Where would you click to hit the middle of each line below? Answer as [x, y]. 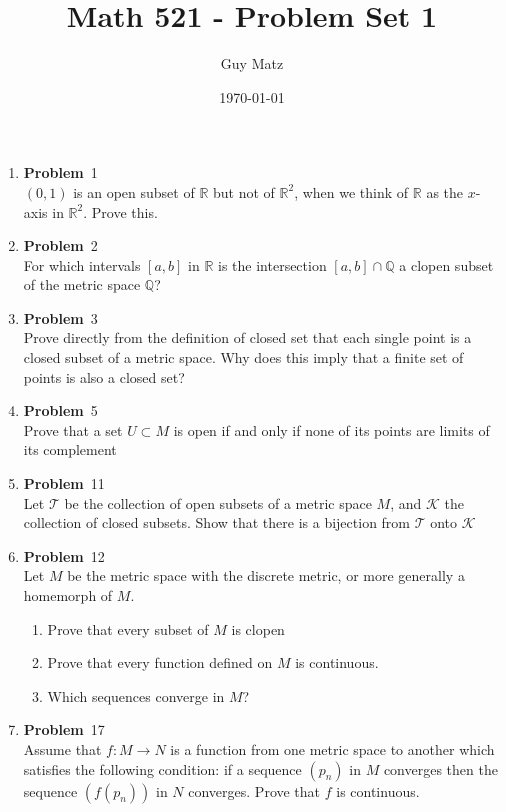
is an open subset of [134, 191]
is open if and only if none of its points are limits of [331, 429]
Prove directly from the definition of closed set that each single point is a [247, 337]
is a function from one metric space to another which [332, 748]
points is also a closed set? [104, 376]
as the [445, 191]
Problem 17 [64, 729]
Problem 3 [60, 317]
